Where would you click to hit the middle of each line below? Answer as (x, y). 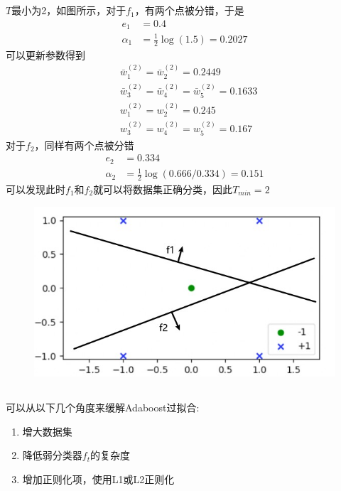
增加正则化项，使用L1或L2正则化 (98, 479)
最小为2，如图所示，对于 (69, 10)
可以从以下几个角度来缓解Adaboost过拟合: (103, 407)
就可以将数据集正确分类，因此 (163, 189)
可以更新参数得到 (45, 54)
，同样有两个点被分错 (84, 145)
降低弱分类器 (52, 455)
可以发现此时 (36, 189)
